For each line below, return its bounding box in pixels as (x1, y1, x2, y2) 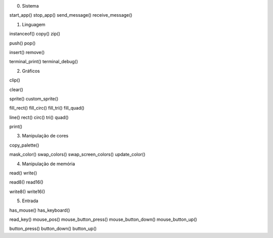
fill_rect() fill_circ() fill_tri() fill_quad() (9, 105, 84, 111)
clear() (9, 86, 24, 92)
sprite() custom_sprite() (9, 96, 59, 102)
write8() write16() (9, 188, 45, 195)
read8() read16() (9, 179, 43, 185)
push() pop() (9, 40, 36, 46)
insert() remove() (9, 49, 45, 55)
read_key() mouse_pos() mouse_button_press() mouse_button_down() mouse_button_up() (9, 216, 197, 222)
